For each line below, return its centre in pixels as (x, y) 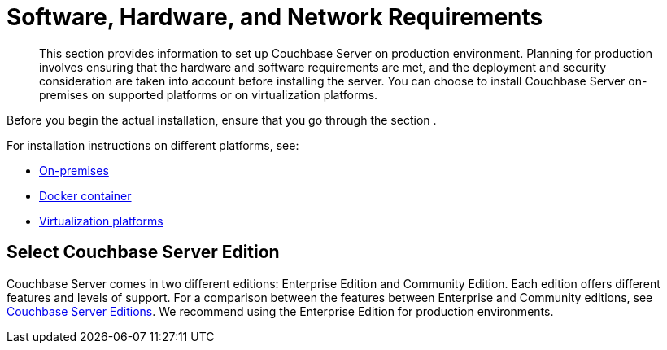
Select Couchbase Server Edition (143, 252)
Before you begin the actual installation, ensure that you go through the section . (222, 120)
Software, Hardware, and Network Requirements (275, 17)
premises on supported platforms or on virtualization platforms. (209, 94)
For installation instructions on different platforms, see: (153, 145)
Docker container (85, 195)
